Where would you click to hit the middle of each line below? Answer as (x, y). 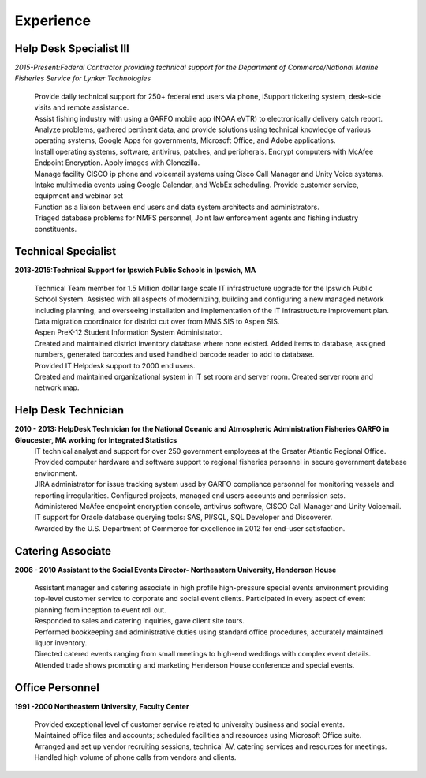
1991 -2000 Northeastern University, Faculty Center (102, 706)
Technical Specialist (65, 251)
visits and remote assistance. (82, 107)
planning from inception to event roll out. (100, 610)
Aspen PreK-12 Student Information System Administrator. (128, 332)
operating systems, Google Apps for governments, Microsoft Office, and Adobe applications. (185, 140)
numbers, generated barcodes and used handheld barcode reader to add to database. (174, 354)
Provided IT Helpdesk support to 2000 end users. (115, 365)
